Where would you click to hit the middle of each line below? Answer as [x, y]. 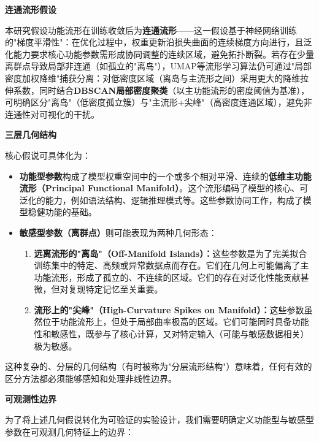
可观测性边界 [31, 399]
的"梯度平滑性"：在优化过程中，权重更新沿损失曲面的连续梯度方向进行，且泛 [159, 42]
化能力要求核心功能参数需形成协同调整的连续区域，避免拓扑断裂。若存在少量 [159, 54]
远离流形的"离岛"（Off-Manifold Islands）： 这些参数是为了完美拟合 [171, 253]
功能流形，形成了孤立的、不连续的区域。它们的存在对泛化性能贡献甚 [171, 277]
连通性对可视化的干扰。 [52, 114]
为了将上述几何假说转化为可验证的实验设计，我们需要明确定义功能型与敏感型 [159, 420]
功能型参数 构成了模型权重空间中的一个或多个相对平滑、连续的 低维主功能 [165, 176]
